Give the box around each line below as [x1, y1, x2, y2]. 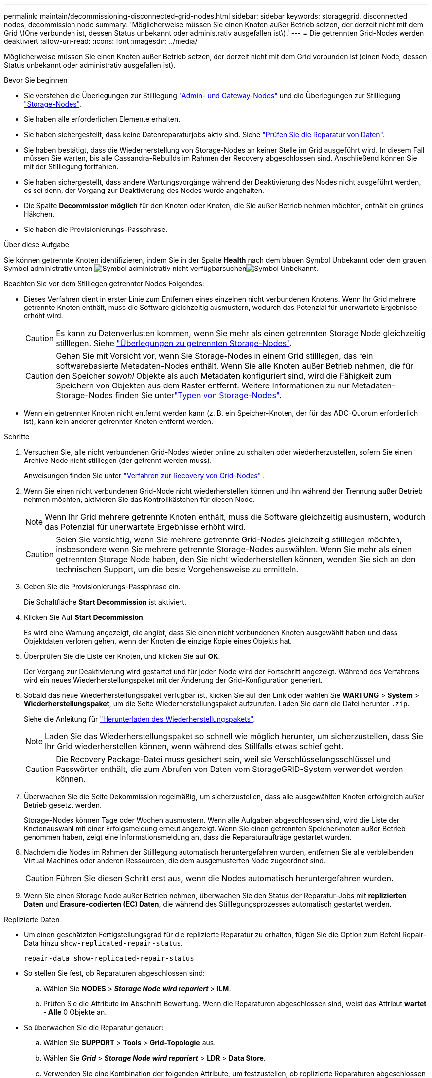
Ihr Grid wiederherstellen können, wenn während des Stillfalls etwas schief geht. [45, 741, 344, 751]
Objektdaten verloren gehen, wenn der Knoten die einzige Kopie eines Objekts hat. [24, 637, 292, 645]
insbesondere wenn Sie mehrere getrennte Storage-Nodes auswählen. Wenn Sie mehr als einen [56, 544, 412, 554]
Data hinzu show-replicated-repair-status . [24, 939, 183, 947]
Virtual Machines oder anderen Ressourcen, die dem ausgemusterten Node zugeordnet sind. [24, 856, 326, 865]
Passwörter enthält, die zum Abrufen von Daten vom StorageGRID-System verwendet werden [56, 764, 403, 774]
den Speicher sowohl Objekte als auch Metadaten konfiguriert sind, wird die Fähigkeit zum [56, 371, 392, 381]
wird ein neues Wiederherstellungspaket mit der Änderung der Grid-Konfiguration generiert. [24, 676, 323, 684]
